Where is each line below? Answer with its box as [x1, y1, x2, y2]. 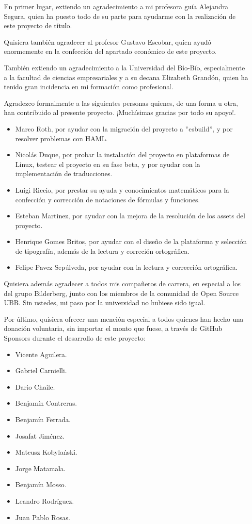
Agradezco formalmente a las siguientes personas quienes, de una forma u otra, [4, 98, 238, 108]
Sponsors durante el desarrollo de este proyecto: [4, 333, 145, 343]
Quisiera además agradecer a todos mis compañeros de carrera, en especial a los [4, 278, 241, 289]
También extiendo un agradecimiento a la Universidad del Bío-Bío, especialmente [4, 62, 245, 72]
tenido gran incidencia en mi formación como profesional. [4, 82, 174, 92]
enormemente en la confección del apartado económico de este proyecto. [4, 46, 217, 56]
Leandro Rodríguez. [15, 495, 74, 506]
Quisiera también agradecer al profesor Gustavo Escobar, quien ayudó [4, 36, 211, 47]
